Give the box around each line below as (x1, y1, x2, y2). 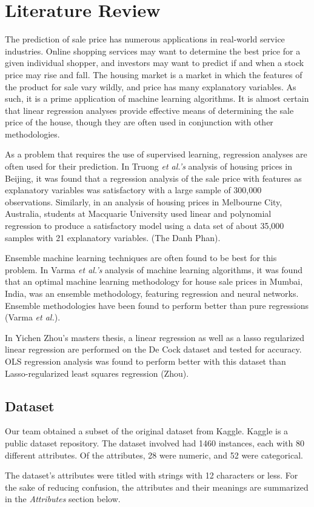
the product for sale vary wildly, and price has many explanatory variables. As (5, 80, 296, 93)
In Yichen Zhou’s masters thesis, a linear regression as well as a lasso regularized (5, 331, 305, 343)
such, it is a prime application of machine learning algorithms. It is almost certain (5, 92, 309, 105)
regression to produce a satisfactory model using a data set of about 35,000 (5, 219, 284, 232)
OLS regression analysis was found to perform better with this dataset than (5, 354, 286, 367)
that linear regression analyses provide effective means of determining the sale (5, 104, 294, 116)
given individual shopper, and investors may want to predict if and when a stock (5, 56, 304, 69)
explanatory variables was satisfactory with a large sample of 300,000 (5, 184, 262, 196)
